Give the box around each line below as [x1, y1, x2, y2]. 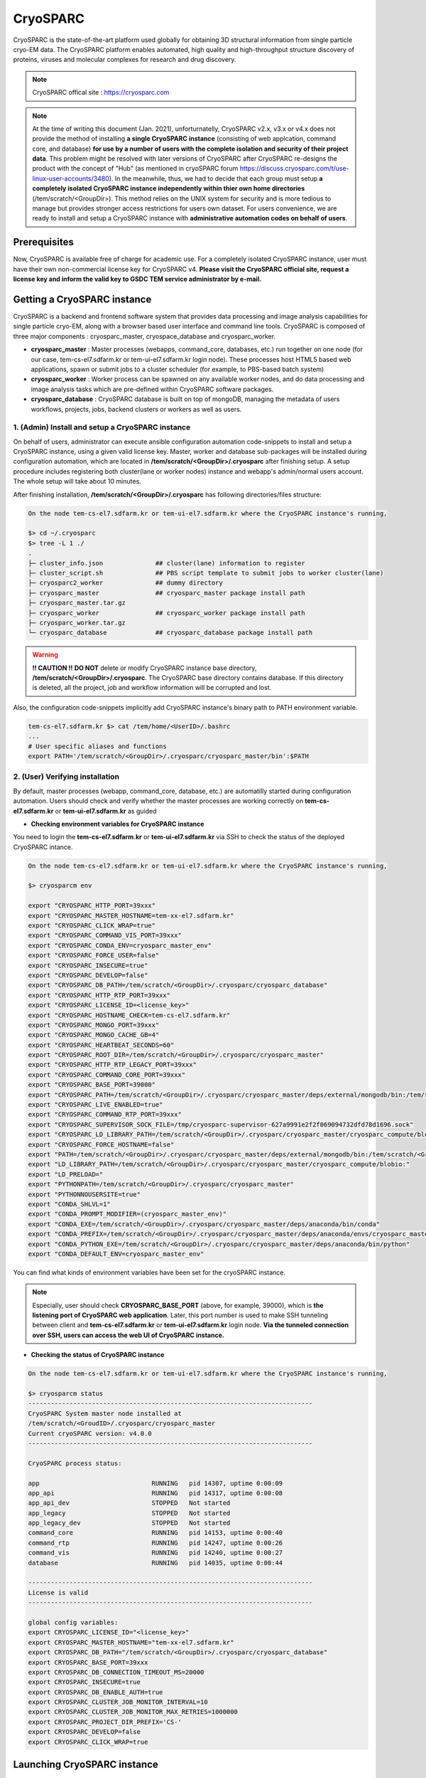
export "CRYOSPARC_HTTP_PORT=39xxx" [28, 902, 156, 910]
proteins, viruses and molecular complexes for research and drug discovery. [13, 55, 236, 64]
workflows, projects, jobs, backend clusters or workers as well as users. [31, 405, 242, 413]
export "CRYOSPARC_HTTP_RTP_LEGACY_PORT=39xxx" [28, 1060, 197, 1069]
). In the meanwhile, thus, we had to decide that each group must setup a [109, 174, 323, 183]
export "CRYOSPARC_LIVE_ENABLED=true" [28, 1101, 163, 1109]
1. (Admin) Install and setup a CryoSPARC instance [13, 422, 191, 432]
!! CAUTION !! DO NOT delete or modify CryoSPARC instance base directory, [32, 664, 257, 672]
